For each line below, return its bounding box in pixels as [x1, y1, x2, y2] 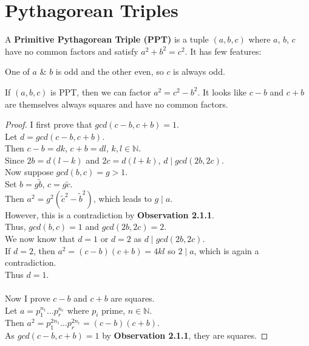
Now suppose [5, 165, 53, 178]
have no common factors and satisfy [5, 44, 138, 57]
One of [5, 65, 30, 78]
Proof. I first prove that [5, 118, 92, 131]
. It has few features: [185, 44, 262, 57]
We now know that [5, 232, 75, 245]
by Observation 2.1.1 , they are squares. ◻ [102, 329, 268, 342]
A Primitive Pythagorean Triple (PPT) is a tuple [5, 33, 209, 46]
